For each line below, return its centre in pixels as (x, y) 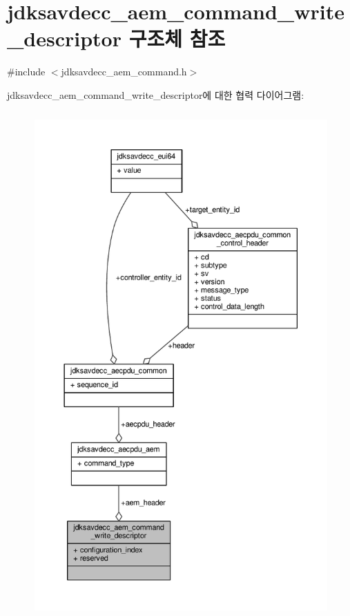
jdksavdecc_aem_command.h (124, 72)
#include (26, 72)
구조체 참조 (177, 38)
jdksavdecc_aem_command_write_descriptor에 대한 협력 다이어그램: (156, 94)
